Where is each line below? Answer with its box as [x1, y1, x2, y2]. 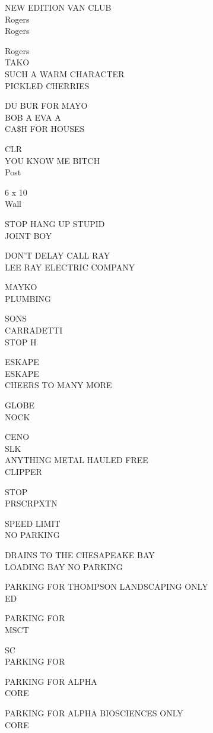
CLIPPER [5, 465, 42, 477]
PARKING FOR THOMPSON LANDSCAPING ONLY [5, 580, 208, 593]
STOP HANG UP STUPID [5, 217, 105, 229]
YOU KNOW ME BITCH [5, 154, 100, 166]
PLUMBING [5, 292, 52, 304]
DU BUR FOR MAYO [5, 99, 88, 112]
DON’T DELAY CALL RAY [5, 249, 110, 262]
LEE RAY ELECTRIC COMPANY [5, 260, 135, 273]
